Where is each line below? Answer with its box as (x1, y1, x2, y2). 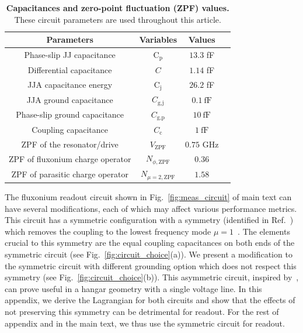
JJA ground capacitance (26, 93, 113, 105)
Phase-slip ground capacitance (16, 108, 124, 121)
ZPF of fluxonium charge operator (9, 152, 131, 164)
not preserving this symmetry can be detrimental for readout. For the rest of (5, 305, 279, 317)
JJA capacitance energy (27, 78, 113, 90)
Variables (139, 33, 177, 46)
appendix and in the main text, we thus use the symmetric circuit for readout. (5, 317, 285, 329)
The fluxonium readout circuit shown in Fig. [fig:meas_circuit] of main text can (5, 191, 292, 203)
